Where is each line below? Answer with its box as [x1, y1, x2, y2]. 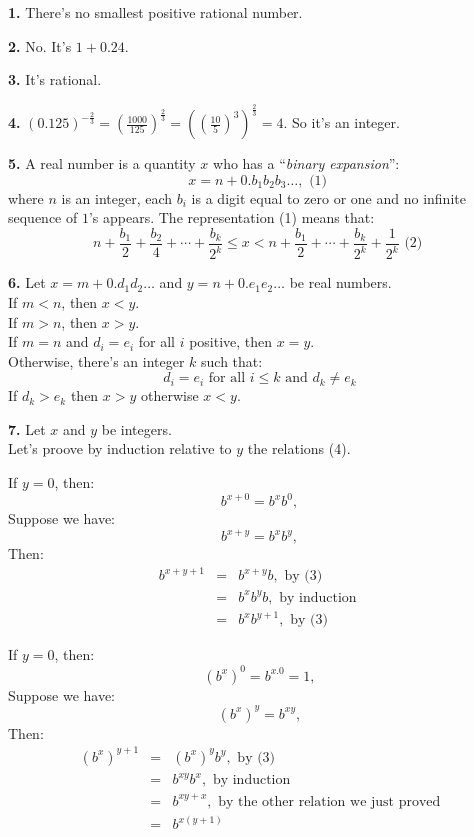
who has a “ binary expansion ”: [213, 153, 400, 174]
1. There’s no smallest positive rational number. [8, 2, 303, 22]
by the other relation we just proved [218, 794, 441, 809]
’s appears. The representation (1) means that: [88, 207, 375, 228]
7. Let [8, 418, 46, 439]
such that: [201, 350, 263, 371]
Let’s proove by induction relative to [8, 438, 232, 459]
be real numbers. [289, 272, 392, 293]
